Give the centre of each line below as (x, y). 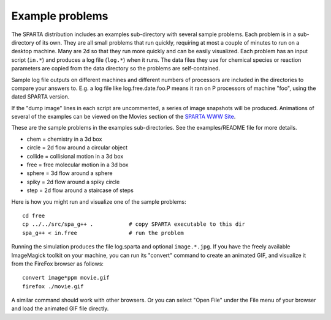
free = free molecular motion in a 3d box (78, 165)
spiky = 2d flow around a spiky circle (73, 182)
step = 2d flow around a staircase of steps (80, 190)
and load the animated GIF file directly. (60, 308)
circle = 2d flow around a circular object (77, 147)
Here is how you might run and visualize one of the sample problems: (99, 201)
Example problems (60, 16)
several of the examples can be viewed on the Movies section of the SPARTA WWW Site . (124, 117)
